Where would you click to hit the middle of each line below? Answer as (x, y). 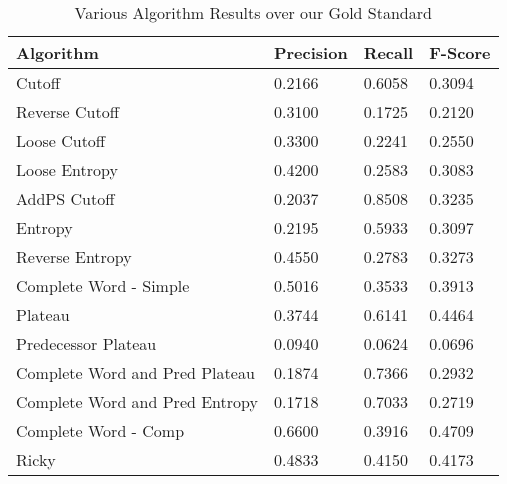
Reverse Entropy (74, 256)
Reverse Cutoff (67, 111)
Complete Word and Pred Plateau (135, 372)
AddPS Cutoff (65, 198)
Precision (310, 52)
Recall (388, 52)
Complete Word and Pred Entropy (137, 401)
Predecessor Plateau (86, 343)
